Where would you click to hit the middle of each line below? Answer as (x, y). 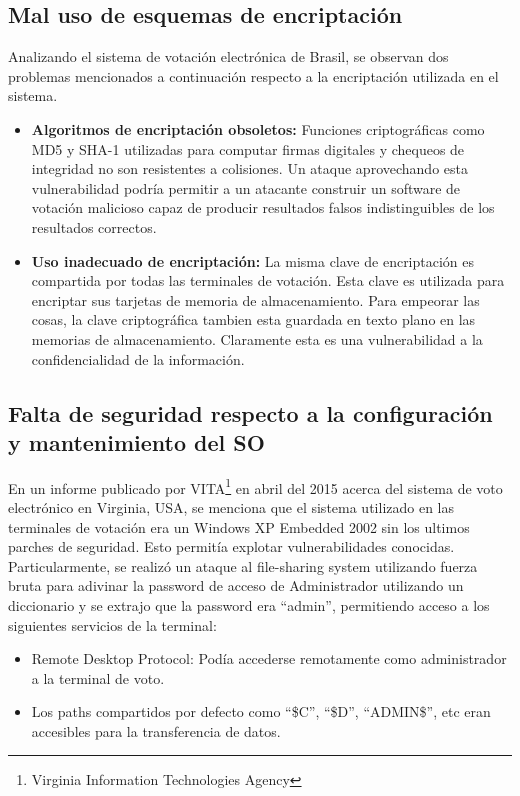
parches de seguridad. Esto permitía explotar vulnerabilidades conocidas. (231, 546)
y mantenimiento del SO (136, 441)
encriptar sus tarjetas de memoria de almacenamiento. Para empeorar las (255, 299)
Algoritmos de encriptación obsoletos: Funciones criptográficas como (258, 128)
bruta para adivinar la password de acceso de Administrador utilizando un (236, 585)
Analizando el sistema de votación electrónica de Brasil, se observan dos (228, 56)
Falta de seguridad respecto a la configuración (250, 412)
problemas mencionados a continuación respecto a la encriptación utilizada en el (253, 75)
